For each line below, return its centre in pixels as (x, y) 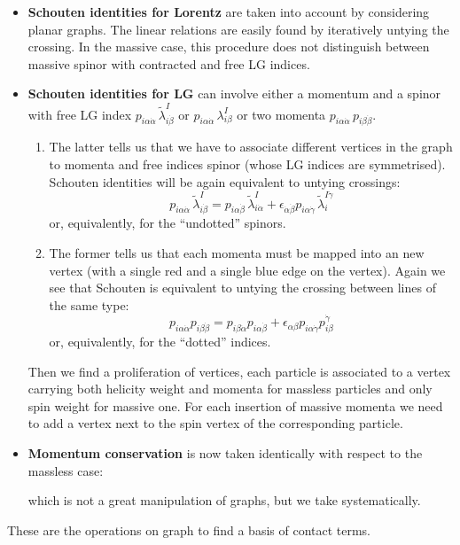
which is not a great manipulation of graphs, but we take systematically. (224, 500)
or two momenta (281, 114)
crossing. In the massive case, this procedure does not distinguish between (229, 47)
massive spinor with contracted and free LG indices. (169, 63)
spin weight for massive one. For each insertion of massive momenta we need (235, 405)
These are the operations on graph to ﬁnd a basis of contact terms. (189, 529)
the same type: (89, 304)
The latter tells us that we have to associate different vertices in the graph (251, 147)
